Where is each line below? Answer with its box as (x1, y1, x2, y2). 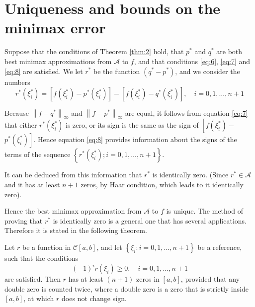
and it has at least (4, 179, 60, 189)
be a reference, (197, 241, 242, 252)
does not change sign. (62, 293, 127, 304)
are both (216, 46, 243, 57)
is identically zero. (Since (152, 169, 229, 180)
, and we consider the (175, 66, 240, 76)
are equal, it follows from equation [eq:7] (125, 108, 248, 118)
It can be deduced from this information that (4, 169, 142, 180)
